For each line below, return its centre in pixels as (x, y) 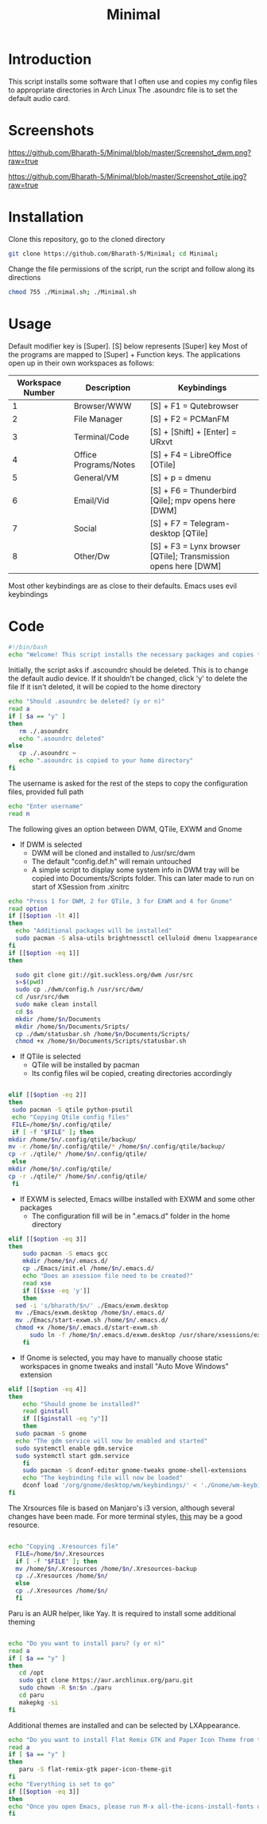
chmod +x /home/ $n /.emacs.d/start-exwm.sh (87, 1328)
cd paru (31, 1695)
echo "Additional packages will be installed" (94, 931)
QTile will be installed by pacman (86, 1065)
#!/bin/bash (28, 647)
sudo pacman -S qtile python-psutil (72, 1110)
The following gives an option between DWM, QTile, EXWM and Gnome (125, 828)
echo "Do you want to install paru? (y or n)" (87, 1643)
